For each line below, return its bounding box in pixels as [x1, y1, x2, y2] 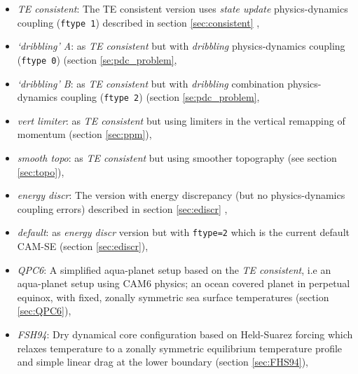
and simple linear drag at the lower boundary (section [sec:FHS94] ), [17, 354, 308, 369]
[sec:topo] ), [17, 164, 64, 179]
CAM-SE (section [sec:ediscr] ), [17, 238, 149, 253]
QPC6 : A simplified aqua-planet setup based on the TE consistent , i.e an [17, 262, 331, 277]
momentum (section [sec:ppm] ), [17, 127, 152, 141]
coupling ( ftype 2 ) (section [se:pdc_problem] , [60, 90, 260, 104]
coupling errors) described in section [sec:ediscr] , [17, 201, 228, 216]
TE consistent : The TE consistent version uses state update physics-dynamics [17, 1, 348, 15]
